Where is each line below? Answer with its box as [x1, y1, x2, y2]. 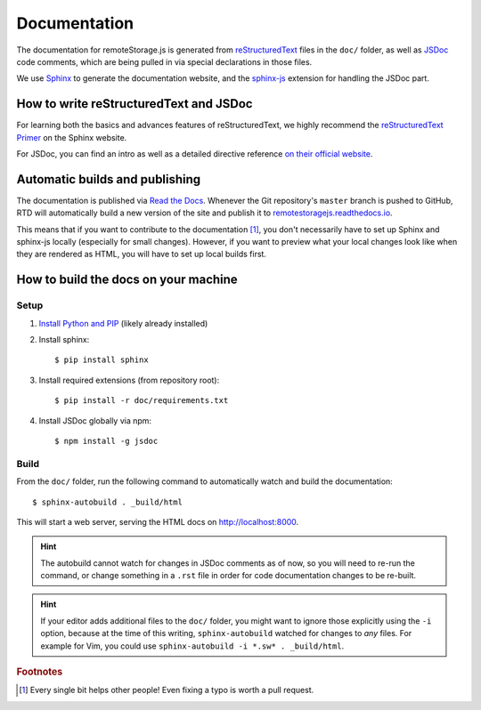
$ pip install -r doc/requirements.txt [54, 396, 229, 406]
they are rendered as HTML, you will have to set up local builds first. [16, 249, 267, 260]
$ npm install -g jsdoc [54, 436, 159, 446]
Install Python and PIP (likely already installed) [38, 318, 208, 328]
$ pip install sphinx [54, 355, 149, 365]
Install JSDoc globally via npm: [38, 415, 151, 426]
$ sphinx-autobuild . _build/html [32, 496, 183, 507]
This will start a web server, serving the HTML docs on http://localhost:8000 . [16, 516, 299, 527]
